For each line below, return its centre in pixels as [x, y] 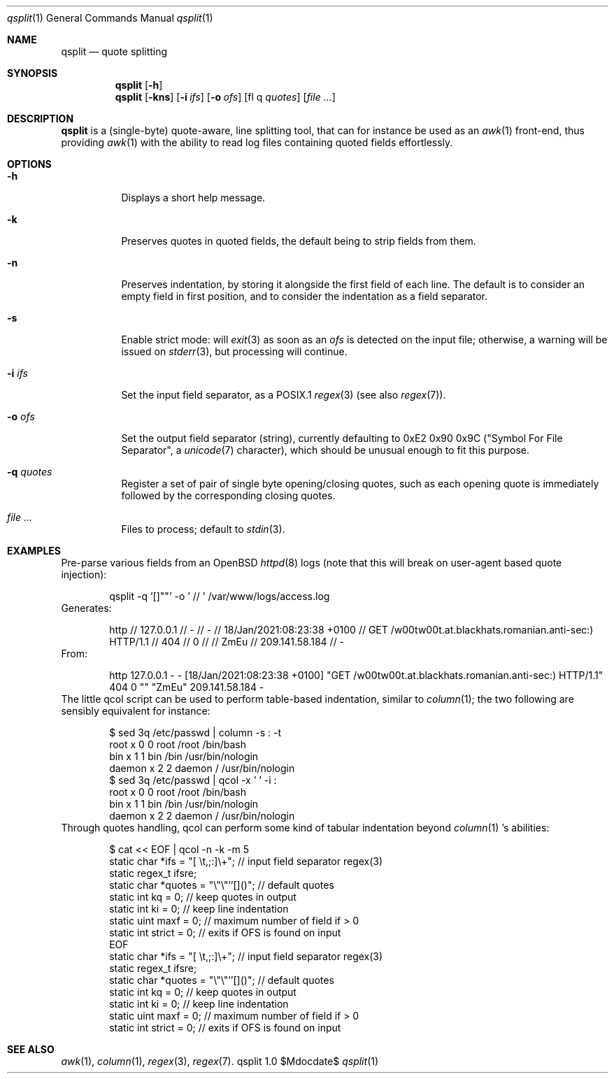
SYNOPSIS [33, 73]
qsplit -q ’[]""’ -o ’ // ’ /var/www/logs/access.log [220, 596]
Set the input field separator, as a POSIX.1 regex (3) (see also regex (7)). [284, 395]
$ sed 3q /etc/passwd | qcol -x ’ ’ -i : [193, 780]
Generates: [86, 608]
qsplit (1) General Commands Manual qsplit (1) [110, 18]
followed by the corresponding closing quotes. [228, 495]
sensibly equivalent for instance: [136, 711]
